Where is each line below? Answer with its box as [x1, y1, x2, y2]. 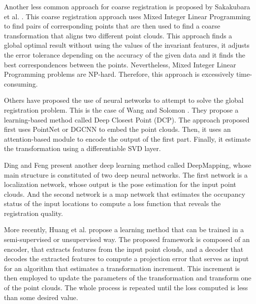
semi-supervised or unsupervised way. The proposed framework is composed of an [4, 234, 250, 244]
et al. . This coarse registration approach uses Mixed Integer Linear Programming [4, 11, 251, 21]
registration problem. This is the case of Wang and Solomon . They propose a [4, 104, 239, 115]
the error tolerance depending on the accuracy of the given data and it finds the [4, 49, 245, 60]
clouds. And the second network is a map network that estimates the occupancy [4, 188, 246, 199]
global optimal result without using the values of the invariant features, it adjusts [4, 40, 250, 50]
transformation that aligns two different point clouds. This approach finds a [4, 30, 232, 40]
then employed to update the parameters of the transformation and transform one [4, 273, 252, 283]
